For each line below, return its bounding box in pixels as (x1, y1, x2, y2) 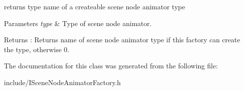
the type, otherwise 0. (4, 44, 69, 54)
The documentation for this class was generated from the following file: (4, 61, 218, 71)
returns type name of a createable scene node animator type (4, 1, 185, 11)
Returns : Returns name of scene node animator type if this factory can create (4, 34, 240, 45)
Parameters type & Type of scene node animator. (4, 18, 152, 28)
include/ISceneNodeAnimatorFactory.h (4, 77, 121, 87)
